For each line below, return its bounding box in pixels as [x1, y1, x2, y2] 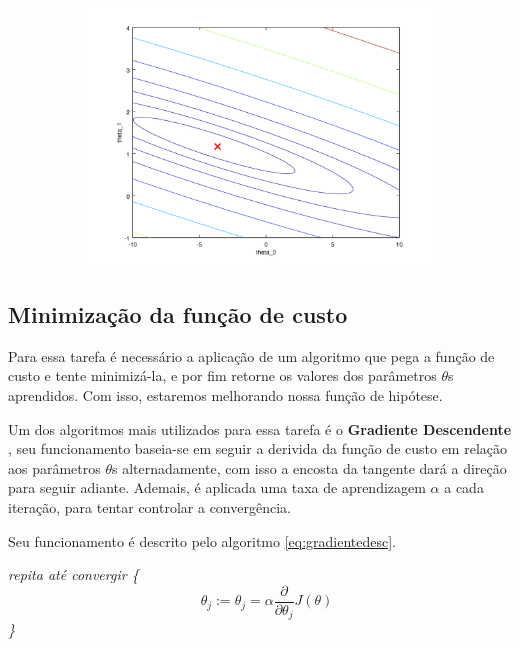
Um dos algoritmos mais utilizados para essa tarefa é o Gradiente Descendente [8, 418, 512, 439]
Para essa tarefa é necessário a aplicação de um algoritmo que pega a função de [8, 345, 495, 366]
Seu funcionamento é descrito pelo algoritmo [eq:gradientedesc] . [8, 530, 397, 551]
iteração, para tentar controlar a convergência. [8, 496, 291, 517]
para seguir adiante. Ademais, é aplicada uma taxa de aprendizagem [8, 477, 426, 498]
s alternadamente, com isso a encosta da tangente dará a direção [112, 457, 507, 478]
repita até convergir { [8, 564, 139, 585]
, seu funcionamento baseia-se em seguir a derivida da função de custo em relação [8, 438, 507, 459]
